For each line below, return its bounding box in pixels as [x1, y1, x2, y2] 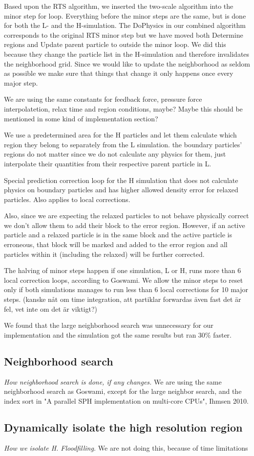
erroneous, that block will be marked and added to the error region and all [4, 239, 228, 250]
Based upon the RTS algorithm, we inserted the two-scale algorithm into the [4, 1, 233, 11]
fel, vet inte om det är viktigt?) [4, 303, 97, 314]
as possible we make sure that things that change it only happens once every [4, 68, 233, 78]
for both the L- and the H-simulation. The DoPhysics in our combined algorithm [4, 20, 246, 30]
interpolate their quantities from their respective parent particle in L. [4, 158, 212, 168]
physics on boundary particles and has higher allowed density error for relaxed [4, 184, 238, 195]
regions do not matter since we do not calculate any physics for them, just [4, 149, 226, 159]
